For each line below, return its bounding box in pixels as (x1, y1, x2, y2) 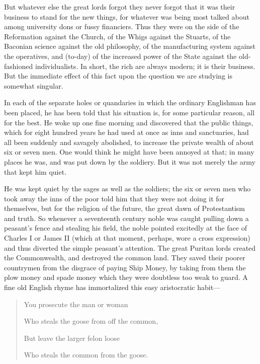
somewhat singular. (4, 80, 63, 91)
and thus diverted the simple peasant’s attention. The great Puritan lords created (4, 242, 256, 253)
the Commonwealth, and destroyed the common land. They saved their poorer (4, 252, 245, 263)
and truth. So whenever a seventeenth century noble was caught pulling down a (4, 212, 249, 223)
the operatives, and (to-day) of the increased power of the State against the (4, 50, 237, 61)
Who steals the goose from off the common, (24, 316, 158, 326)
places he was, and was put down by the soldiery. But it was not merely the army (4, 156, 255, 167)
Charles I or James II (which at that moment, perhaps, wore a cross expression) (4, 233, 250, 243)
